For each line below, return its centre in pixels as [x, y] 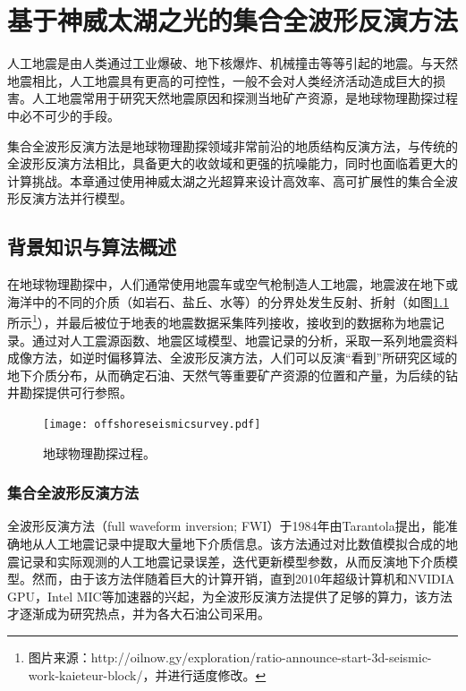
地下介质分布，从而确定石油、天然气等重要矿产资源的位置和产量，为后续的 [226, 375]
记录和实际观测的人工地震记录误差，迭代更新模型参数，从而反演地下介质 [232, 561]
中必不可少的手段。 [64, 115]
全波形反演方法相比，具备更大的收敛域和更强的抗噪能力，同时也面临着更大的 [233, 163]
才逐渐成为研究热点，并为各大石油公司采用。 [139, 614]
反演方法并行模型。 [76, 198]
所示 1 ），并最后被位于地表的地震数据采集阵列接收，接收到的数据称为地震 [220, 321]
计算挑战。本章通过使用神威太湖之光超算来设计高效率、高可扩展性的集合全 [226, 180]
